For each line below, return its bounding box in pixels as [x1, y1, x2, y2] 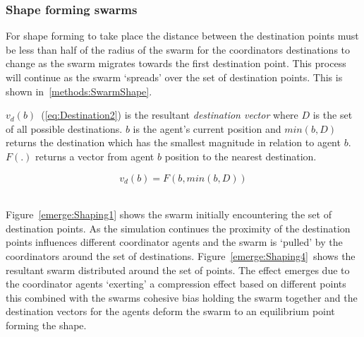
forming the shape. [6, 317, 87, 332]
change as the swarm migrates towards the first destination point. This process [6, 56, 346, 71]
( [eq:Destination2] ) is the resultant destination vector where [41, 107, 298, 122]
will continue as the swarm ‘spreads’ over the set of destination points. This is [6, 70, 343, 84]
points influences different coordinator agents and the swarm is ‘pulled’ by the [6, 235, 343, 249]
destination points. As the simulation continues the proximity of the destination [6, 220, 351, 235]
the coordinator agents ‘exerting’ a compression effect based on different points [6, 276, 346, 291]
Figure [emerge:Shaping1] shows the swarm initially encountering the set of [6, 207, 332, 222]
